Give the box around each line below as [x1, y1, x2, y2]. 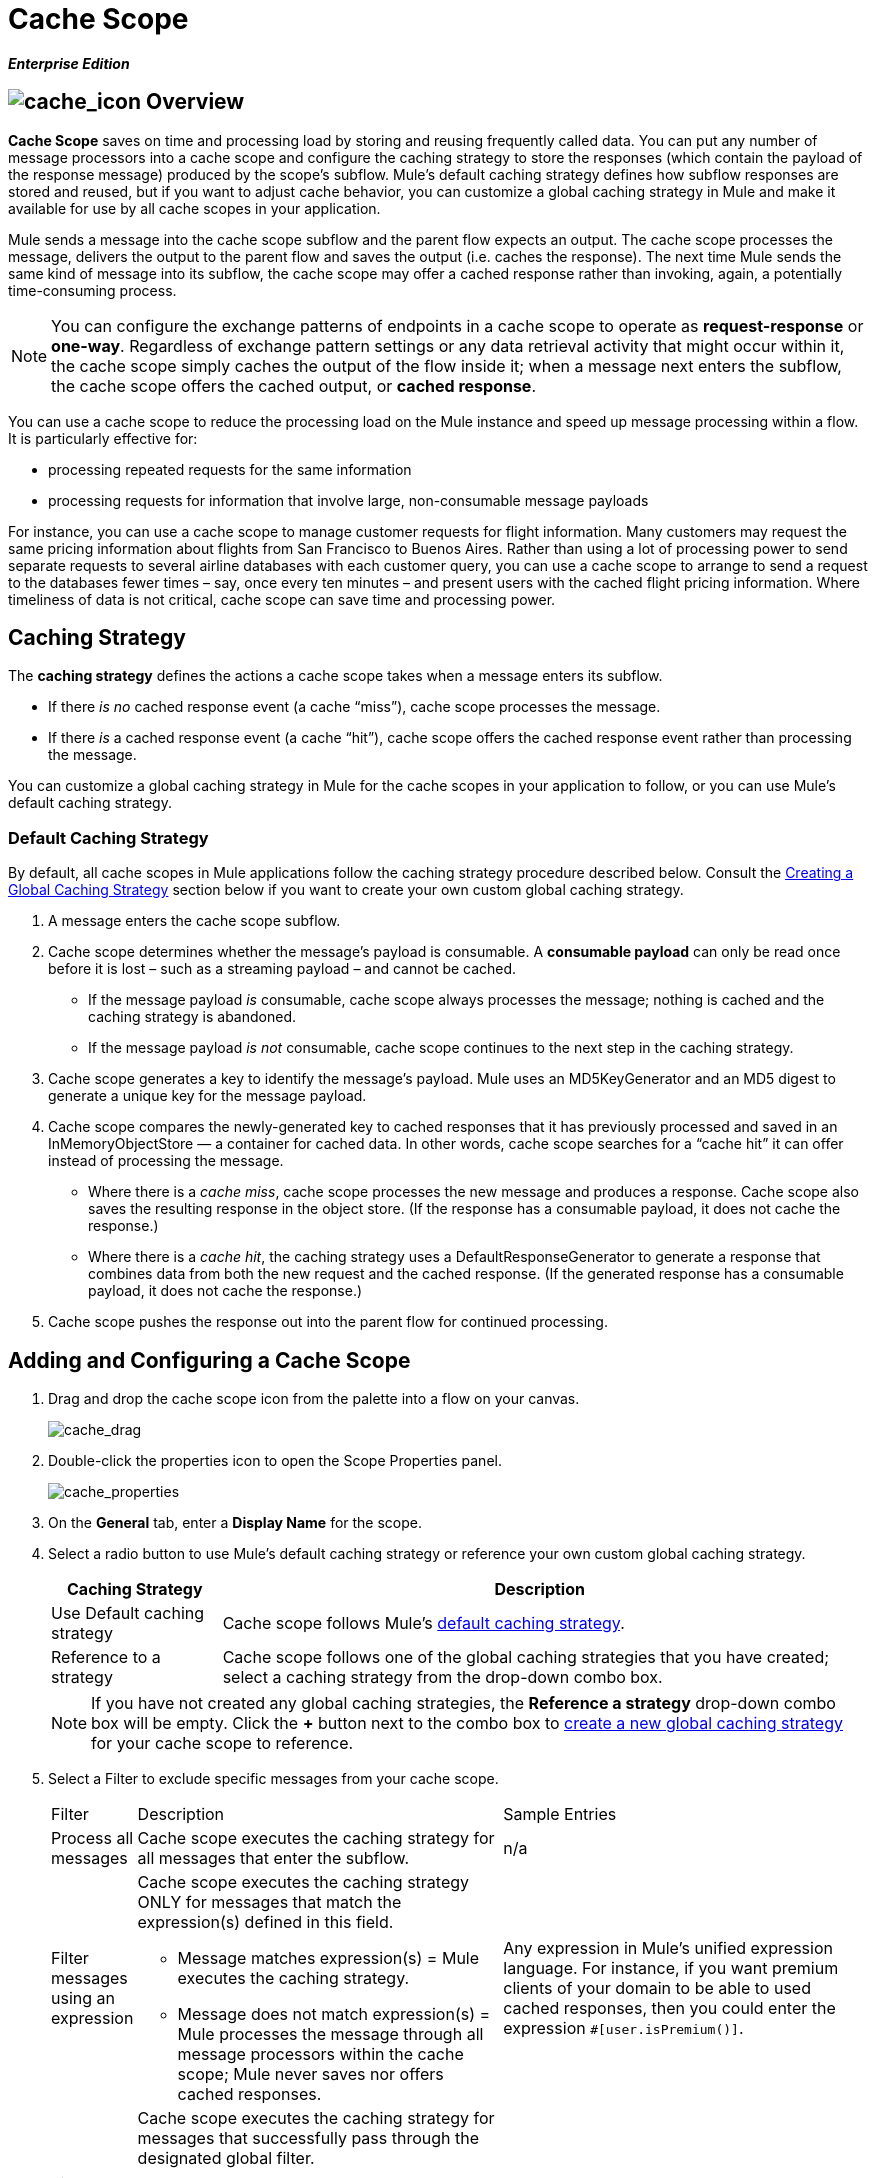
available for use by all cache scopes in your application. [8, 199, 381, 217]
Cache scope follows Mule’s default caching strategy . [222, 1613, 625, 1634]
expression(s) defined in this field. [137, 1912, 394, 1933]
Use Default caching [51, 1603, 205, 1624]
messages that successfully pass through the [137, 2128, 480, 2149]
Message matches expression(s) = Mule [177, 1948, 480, 1969]
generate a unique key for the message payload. [48, 1087, 367, 1105]
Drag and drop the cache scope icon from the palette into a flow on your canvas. [48, 1390, 580, 1408]
